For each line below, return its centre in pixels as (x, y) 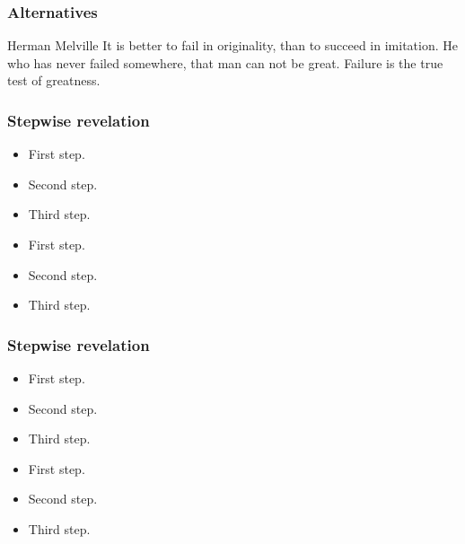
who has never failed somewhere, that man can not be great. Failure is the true (225, 62)
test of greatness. (54, 80)
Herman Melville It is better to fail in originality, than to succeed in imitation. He (232, 45)
